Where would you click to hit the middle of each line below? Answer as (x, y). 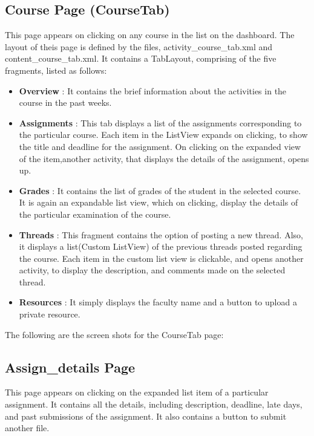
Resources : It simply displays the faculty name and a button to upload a (158, 302)
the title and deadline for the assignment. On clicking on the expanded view (160, 146)
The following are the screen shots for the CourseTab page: (114, 334)
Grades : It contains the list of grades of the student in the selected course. (160, 190)
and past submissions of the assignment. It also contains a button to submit (146, 416)
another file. (27, 428)
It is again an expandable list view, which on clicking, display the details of (159, 202)
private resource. (50, 314)
